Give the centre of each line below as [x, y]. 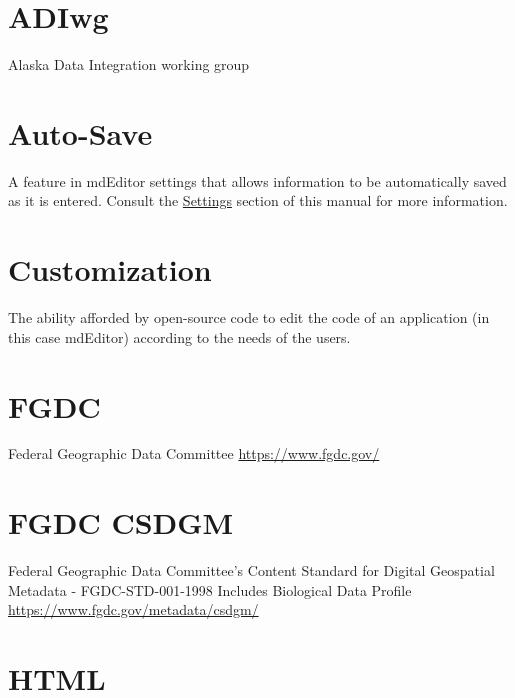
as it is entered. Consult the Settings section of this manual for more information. [258, 200]
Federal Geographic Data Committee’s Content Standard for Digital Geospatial [251, 570]
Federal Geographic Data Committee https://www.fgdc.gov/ [194, 453]
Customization [110, 269]
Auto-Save [80, 132]
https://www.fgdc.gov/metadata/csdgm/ [133, 609]
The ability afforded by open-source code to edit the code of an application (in [249, 317]
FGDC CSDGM [121, 522]
